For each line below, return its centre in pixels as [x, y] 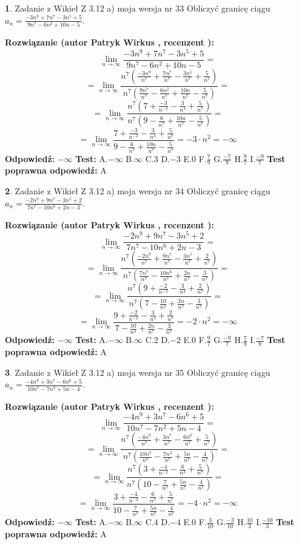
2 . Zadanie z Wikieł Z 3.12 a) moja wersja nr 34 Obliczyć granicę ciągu [138, 191]
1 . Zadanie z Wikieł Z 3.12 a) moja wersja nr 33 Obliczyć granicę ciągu [138, 8]
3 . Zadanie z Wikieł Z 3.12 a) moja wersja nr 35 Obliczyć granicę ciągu [138, 372]
